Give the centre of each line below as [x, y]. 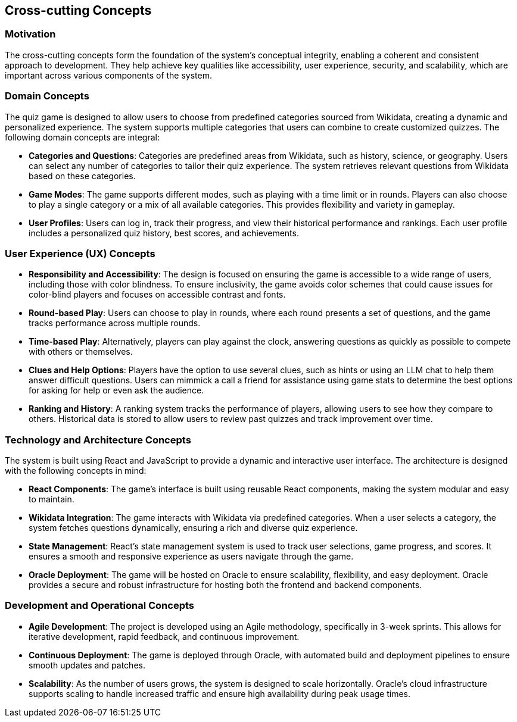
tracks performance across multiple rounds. [115, 323]
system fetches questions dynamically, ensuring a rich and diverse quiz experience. [193, 528]
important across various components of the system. [108, 75]
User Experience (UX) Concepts [80, 253]
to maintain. [52, 499]
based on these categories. [82, 176]
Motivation [30, 34]
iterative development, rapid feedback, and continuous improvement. [164, 636]
